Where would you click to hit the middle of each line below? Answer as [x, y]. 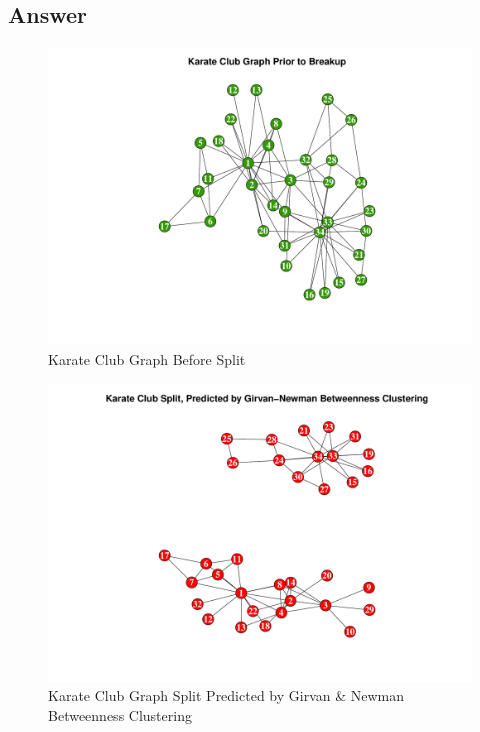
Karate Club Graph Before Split [147, 358]
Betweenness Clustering [120, 714]
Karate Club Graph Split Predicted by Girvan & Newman [226, 695]
